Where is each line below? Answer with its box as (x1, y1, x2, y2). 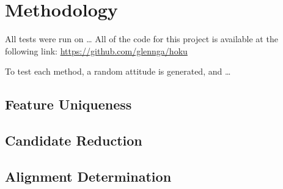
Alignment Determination (5, 166, 172, 185)
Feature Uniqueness (5, 95, 132, 114)
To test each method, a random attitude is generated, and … (5, 65, 231, 78)
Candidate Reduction (5, 131, 142, 150)
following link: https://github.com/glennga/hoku (5, 44, 188, 57)
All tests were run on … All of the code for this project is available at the (5, 32, 278, 45)
